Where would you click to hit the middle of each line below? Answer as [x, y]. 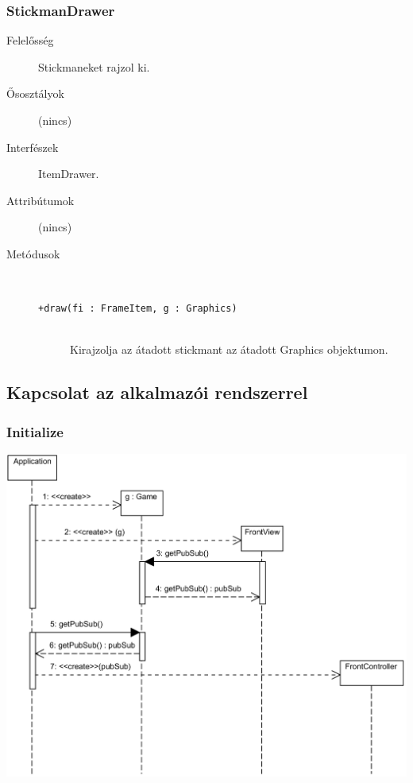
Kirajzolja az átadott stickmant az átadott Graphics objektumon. [229, 349]
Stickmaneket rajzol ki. [94, 66]
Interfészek [33, 147]
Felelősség [30, 40]
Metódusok [33, 253]
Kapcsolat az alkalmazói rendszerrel [157, 392]
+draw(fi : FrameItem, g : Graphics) [138, 309]
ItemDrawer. [69, 174]
